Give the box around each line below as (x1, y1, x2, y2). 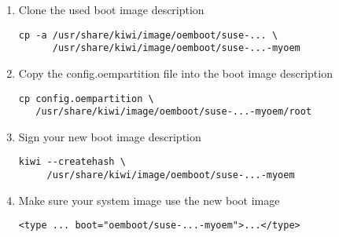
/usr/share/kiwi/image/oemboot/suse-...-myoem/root (35, 106, 312, 118)
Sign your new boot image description (18, 128, 201, 144)
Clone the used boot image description (18, 2, 205, 17)
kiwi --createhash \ (18, 156, 126, 168)
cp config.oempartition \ (18, 93, 154, 104)
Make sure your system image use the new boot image (18, 191, 280, 208)
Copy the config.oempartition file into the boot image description (18, 64, 333, 81)
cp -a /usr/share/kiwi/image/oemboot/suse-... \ (18, 29, 278, 41)
